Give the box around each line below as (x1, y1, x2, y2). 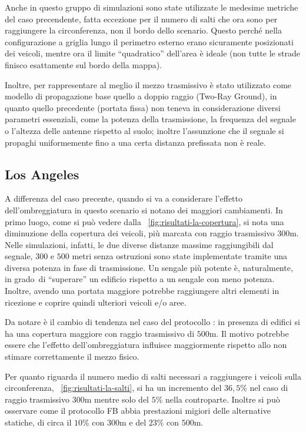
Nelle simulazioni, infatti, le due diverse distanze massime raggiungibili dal (5, 238, 274, 250)
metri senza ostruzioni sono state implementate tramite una (72, 250, 287, 262)
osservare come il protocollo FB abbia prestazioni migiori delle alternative (5, 404, 271, 417)
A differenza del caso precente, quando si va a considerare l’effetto (5, 192, 242, 205)
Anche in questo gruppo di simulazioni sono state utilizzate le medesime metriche (5, 1, 298, 13)
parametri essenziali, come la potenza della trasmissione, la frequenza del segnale (5, 113, 296, 125)
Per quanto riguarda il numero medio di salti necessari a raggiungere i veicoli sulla (5, 370, 301, 382)
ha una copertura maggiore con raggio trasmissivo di (5, 327, 195, 339)
